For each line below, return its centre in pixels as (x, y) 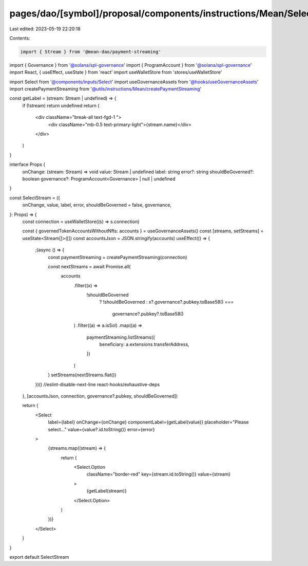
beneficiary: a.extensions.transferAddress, (144, 344)
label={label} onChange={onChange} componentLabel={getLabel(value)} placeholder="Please (148, 422)
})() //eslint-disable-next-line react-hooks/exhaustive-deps (98, 384)
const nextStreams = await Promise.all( (89, 266)
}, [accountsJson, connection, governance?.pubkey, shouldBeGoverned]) (100, 396)
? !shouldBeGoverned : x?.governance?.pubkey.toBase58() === (167, 302)
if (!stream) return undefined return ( (61, 105)
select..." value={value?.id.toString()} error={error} (101, 429)
